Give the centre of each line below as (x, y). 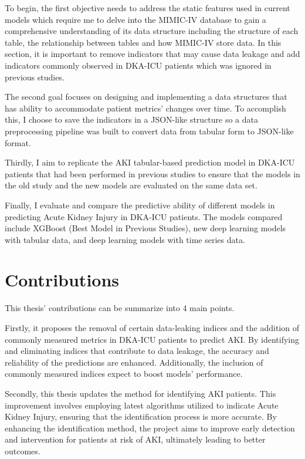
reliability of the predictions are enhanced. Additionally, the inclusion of (134, 362)
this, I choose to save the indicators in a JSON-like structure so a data (132, 119)
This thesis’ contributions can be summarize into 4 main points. (120, 308)
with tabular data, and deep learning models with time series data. (125, 239)
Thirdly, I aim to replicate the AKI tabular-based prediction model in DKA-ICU (150, 162)
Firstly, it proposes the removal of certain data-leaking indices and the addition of (152, 328)
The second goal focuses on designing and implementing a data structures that (146, 97)
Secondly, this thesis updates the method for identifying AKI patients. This (140, 393)
